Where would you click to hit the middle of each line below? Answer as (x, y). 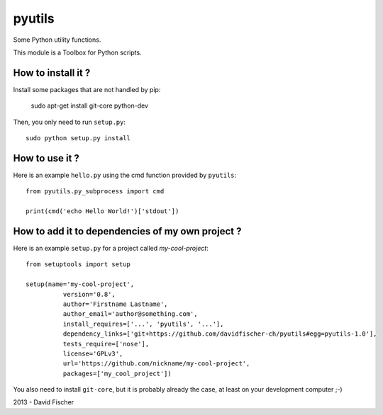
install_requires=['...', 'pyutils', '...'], (143, 324)
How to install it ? (52, 73)
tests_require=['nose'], (106, 344)
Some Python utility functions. (57, 40)
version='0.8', (89, 294)
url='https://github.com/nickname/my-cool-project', (156, 364)
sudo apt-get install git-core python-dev (90, 106)
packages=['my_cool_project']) (117, 373)
